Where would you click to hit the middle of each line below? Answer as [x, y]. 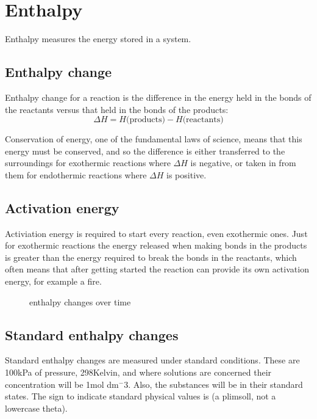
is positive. [187, 174]
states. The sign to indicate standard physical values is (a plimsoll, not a [141, 396]
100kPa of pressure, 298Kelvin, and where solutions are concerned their [138, 372]
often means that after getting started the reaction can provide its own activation [157, 269]
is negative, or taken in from [243, 163]
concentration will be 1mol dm [62, 384]
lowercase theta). [36, 408]
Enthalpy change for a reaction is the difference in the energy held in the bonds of [158, 97]
